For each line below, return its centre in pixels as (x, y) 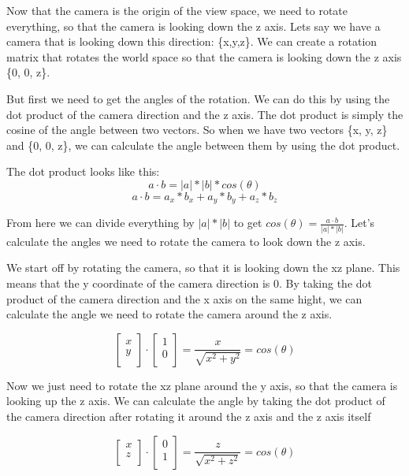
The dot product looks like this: (83, 171)
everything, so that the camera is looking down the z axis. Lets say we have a (193, 26)
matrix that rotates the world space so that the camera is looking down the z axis (204, 56)
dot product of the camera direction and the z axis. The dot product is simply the (205, 114)
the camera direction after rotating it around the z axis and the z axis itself (189, 416)
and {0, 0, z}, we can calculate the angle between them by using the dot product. (203, 145)
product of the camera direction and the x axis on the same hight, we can (184, 298)
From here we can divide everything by (100, 223)
